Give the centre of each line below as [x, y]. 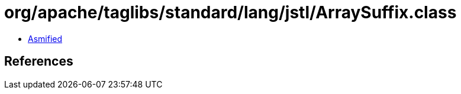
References [39, 61]
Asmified [45, 38]
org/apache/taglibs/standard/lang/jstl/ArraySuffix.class [230, 12]
